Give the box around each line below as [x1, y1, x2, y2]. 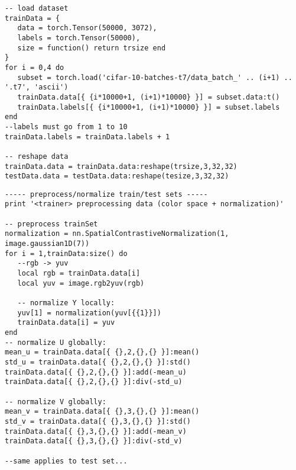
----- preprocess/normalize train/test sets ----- [5, 190, 208, 199]
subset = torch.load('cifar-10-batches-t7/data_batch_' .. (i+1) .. [17, 73, 292, 82]
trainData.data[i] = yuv [17, 318, 115, 327]
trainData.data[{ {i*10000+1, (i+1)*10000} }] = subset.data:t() [17, 92, 280, 101]
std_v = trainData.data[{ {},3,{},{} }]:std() [5, 417, 191, 426]
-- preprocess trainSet [5, 219, 98, 228]
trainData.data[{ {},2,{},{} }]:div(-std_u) [5, 378, 183, 386]
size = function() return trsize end [17, 43, 166, 52]
